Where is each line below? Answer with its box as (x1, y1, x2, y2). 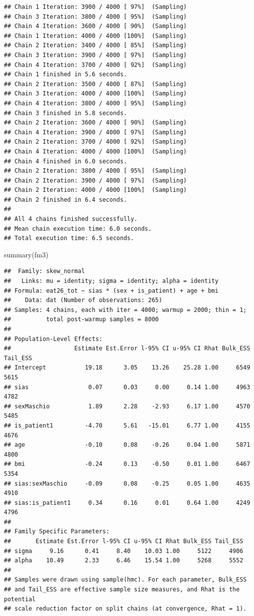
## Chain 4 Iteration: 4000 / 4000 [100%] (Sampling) (4, 148, 187, 155)
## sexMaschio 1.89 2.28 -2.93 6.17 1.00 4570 (4, 402, 251, 410)
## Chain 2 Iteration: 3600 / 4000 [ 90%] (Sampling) (4, 119, 187, 126)
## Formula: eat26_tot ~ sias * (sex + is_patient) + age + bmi (4, 287, 219, 294)
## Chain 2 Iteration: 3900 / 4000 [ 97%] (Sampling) (4, 177, 187, 184)
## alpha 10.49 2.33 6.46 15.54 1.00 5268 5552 (4, 557, 243, 564)
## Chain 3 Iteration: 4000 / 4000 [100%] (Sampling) (4, 90, 187, 97)
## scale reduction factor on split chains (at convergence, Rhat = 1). (4, 605, 247, 613)
